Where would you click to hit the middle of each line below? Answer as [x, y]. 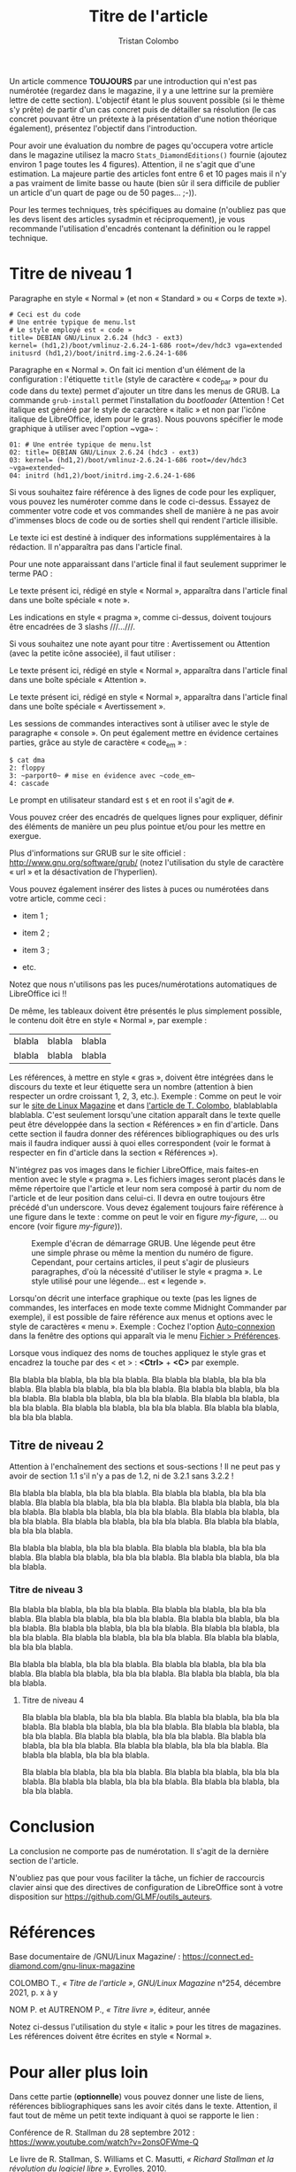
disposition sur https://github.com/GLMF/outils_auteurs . [111, 1897]
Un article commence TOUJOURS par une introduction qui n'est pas [133, 81]
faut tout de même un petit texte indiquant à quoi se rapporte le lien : [134, 2115]
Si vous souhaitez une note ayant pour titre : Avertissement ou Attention [140, 643]
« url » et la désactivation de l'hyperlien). [83, 872]
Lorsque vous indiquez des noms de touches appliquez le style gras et [138, 1354]
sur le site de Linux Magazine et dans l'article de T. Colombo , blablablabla [144, 1105]
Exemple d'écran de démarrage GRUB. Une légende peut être [144, 1244]
